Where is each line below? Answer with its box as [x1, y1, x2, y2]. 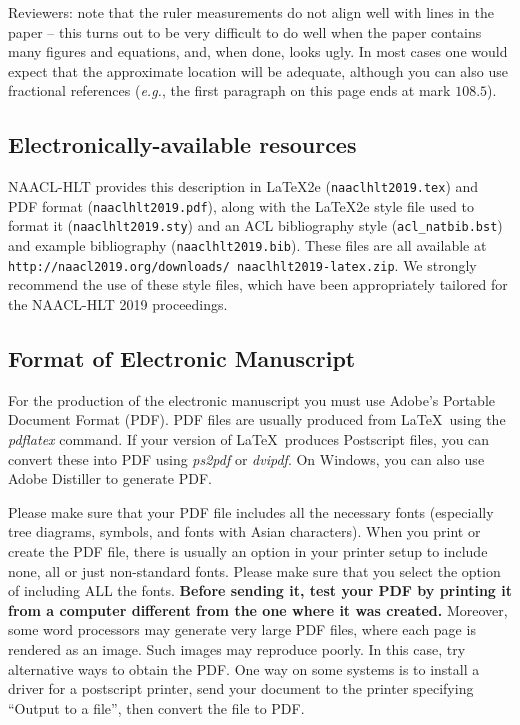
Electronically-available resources [8, 129, 357, 160]
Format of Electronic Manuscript [8, 343, 356, 374]
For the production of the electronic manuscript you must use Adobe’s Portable [8, 389, 496, 410]
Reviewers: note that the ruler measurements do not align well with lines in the [8, 2, 494, 22]
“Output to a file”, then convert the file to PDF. [8, 697, 305, 718]
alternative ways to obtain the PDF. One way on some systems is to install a [8, 658, 480, 679]
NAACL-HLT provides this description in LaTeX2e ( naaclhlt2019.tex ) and [8, 176, 479, 197]
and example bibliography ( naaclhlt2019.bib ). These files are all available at [8, 235, 487, 256]
